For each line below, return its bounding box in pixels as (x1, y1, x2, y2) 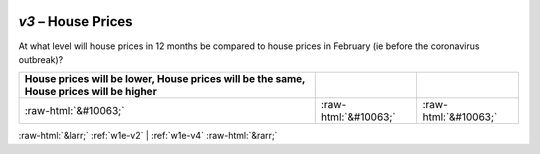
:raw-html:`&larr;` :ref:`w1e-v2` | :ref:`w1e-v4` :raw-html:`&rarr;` (18, 130, 278, 142)
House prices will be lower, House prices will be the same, (24, 72, 306, 86)
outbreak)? (18, 53, 64, 65)
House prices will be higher (24, 85, 157, 99)
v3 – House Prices (18, 13, 134, 30)
